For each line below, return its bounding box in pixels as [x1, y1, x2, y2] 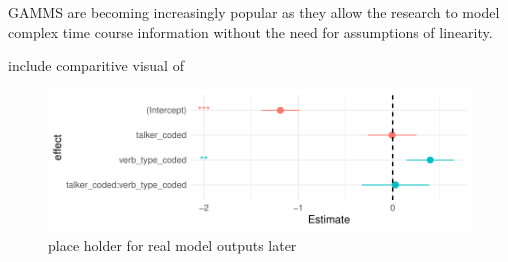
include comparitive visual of [8, 55, 184, 76]
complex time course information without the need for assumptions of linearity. [8, 21, 493, 42]
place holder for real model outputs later [48, 234, 297, 255]
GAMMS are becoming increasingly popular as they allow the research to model [8, 2, 500, 22]
